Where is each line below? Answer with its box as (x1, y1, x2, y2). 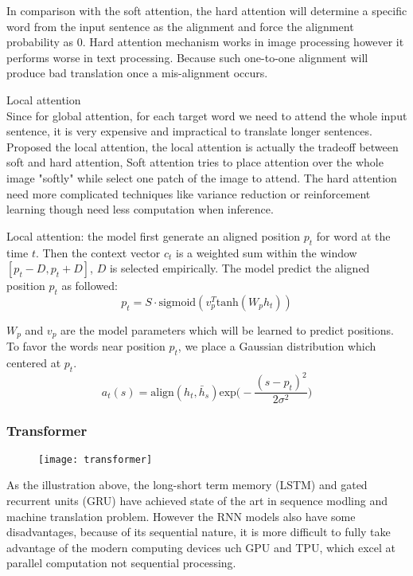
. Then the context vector (35, 244, 161, 261)
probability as (6, 33, 74, 50)
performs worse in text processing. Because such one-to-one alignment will (6, 49, 368, 65)
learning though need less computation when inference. (6, 201, 274, 217)
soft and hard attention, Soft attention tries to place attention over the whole (6, 154, 384, 170)
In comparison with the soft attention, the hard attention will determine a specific (6, 2, 407, 18)
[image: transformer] (38, 453, 153, 465)
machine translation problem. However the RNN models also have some (6, 507, 356, 524)
